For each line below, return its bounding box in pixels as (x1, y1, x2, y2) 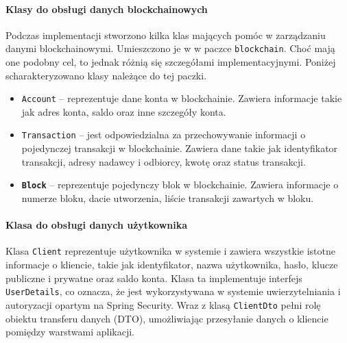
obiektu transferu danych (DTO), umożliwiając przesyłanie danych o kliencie (5, 311, 328, 325)
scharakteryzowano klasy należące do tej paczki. (5, 68, 207, 82)
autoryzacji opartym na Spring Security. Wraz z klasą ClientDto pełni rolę (5, 297, 321, 312)
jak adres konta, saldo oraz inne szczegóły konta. (21, 104, 226, 118)
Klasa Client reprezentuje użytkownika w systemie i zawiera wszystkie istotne (5, 244, 335, 258)
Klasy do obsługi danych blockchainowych (5, 1, 208, 16)
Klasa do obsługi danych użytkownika (5, 218, 188, 232)
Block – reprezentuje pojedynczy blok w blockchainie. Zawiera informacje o (21, 177, 339, 192)
